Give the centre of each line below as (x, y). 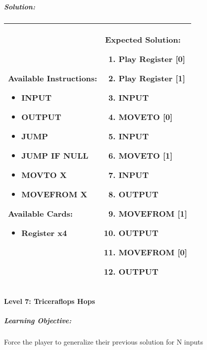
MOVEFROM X (54, 194)
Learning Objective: (38, 321)
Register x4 (44, 233)
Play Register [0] (152, 58)
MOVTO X (44, 175)
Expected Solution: (143, 39)
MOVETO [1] (146, 155)
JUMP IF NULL (55, 155)
